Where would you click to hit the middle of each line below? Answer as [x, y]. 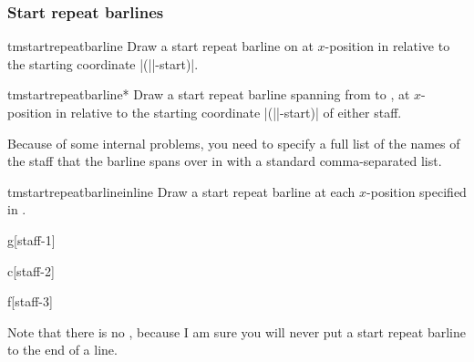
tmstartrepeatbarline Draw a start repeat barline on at [160, 46]
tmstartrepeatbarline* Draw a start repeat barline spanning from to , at [209, 94]
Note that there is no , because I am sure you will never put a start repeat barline [237, 331]
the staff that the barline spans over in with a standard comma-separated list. [225, 161]
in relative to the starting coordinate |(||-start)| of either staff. [229, 112]
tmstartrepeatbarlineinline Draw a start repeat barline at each [181, 191]
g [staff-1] [31, 239]
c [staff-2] [31, 270]
